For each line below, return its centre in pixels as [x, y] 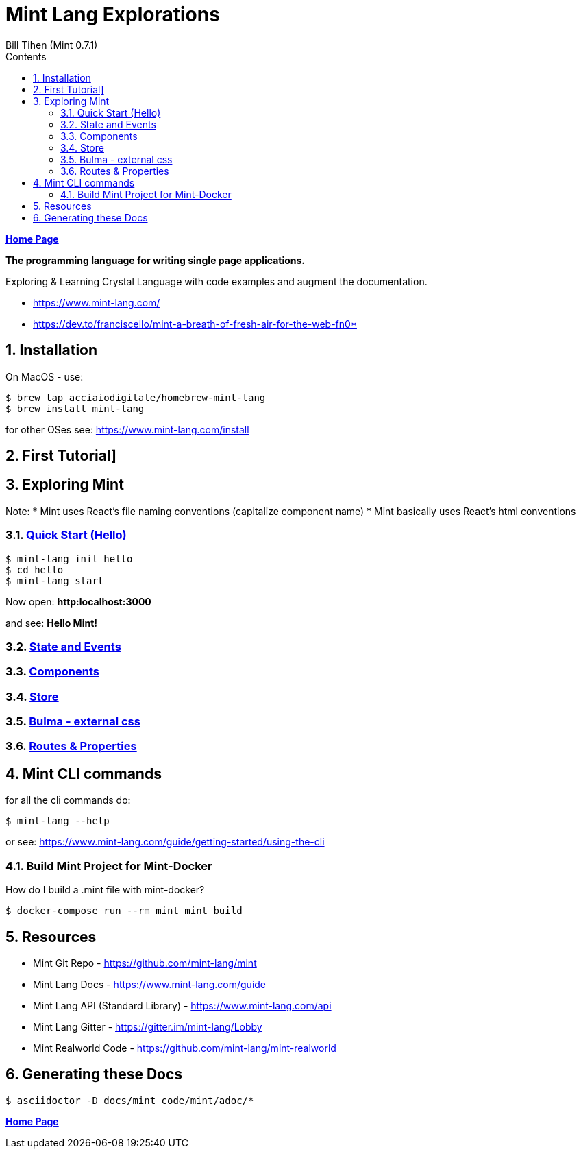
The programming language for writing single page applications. [155, 260]
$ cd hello [35, 569]
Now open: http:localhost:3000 [78, 601]
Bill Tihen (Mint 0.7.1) [52, 45]
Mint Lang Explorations [113, 14]
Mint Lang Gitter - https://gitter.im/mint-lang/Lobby [148, 1026]
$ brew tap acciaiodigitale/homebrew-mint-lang [136, 397]
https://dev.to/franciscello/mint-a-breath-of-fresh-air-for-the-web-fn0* [195, 324]
